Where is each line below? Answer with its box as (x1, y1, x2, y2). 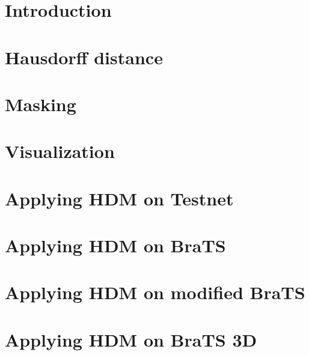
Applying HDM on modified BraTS (5, 280, 305, 305)
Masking (5, 91, 76, 116)
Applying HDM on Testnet (5, 186, 234, 210)
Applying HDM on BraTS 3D (5, 327, 257, 351)
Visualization (5, 139, 115, 163)
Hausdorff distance (5, 44, 163, 69)
